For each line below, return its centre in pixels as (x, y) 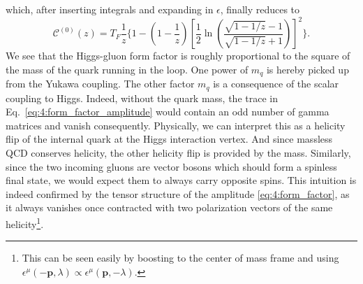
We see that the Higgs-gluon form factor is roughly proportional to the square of (178, 56)
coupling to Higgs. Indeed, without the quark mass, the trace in (142, 98)
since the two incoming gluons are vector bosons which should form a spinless (171, 166)
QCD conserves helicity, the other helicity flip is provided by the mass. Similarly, (178, 152)
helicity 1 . (25, 222)
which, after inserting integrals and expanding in (110, 9)
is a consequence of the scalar (276, 84)
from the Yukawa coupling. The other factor (100, 84)
